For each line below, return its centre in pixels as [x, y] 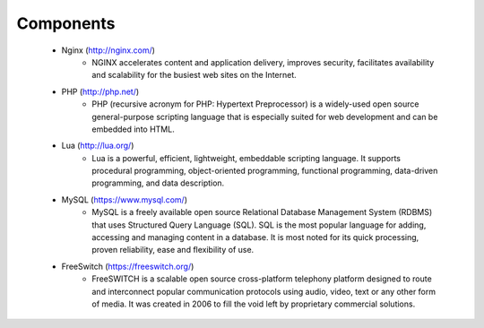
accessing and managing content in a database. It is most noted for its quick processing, [255, 237]
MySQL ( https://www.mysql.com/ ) [125, 199]
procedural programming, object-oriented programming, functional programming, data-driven [265, 171]
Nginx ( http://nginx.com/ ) [108, 50]
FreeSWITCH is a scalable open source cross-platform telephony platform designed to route [262, 279]
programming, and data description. [158, 183]
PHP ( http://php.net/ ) [100, 91]
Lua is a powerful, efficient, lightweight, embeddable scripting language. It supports [246, 158]
